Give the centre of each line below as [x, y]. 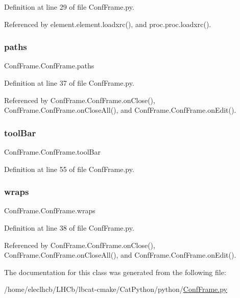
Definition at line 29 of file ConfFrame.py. [69, 7]
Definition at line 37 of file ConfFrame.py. [69, 83]
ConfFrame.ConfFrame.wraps [50, 210]
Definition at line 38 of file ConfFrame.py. [69, 228]
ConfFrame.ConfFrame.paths [49, 66]
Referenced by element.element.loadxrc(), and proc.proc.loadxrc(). [108, 24]
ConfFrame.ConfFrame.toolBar [52, 152]
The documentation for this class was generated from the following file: [115, 272]
